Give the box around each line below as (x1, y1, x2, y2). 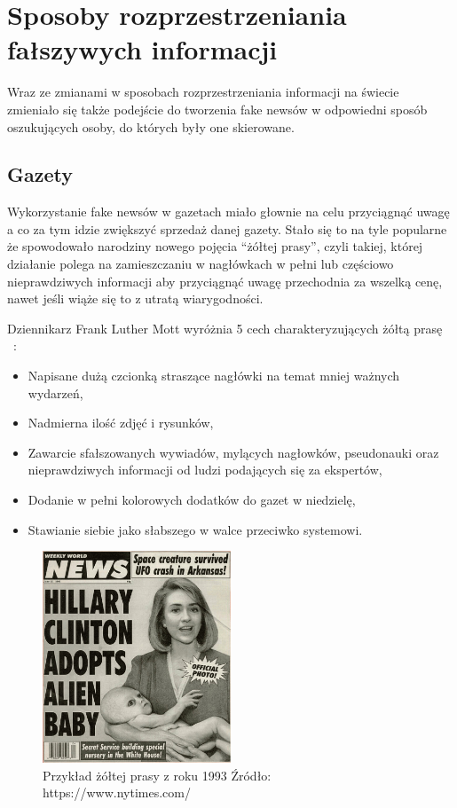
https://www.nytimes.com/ (43, 783, 191, 802)
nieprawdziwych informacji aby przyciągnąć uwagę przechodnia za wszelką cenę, (7, 271, 443, 290)
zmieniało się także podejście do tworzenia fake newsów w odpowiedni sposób (7, 99, 428, 118)
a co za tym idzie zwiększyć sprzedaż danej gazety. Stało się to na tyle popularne (7, 219, 447, 238)
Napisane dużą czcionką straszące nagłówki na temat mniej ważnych (28, 366, 400, 385)
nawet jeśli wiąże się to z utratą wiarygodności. (7, 289, 264, 308)
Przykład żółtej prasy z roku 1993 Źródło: (43, 765, 272, 784)
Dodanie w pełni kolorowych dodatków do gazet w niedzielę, (28, 490, 356, 509)
